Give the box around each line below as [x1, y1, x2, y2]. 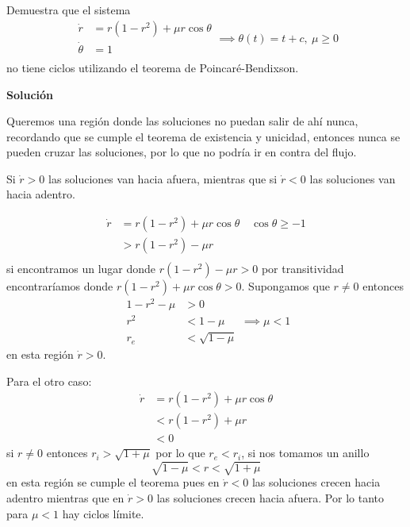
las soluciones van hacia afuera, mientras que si [48, 170, 278, 187]
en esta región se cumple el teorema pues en [6, 474, 220, 490]
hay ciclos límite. [62, 505, 144, 521]
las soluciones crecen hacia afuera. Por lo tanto [156, 489, 384, 506]
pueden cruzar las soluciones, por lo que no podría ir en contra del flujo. [6, 144, 357, 160]
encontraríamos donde [6, 278, 113, 294]
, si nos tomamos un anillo [241, 444, 370, 461]
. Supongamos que [241, 278, 330, 294]
